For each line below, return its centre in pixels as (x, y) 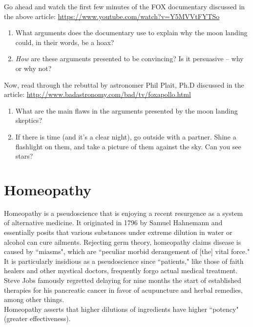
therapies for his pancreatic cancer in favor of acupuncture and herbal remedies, (124, 290)
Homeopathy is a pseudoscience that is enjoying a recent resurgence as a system (124, 213)
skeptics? (29, 120)
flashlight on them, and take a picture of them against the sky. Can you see (128, 146)
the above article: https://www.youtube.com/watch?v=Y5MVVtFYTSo (112, 16)
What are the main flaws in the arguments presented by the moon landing (126, 110)
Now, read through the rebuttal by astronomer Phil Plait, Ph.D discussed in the (124, 84)
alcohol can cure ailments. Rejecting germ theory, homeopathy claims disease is (123, 242)
